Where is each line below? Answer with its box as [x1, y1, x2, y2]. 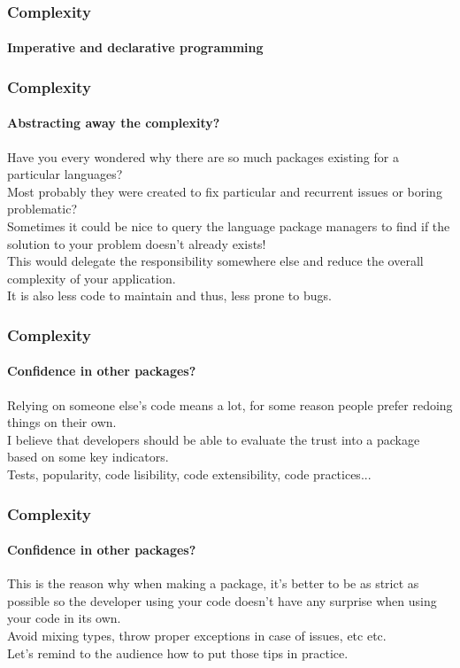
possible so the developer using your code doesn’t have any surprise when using [7, 591, 437, 610]
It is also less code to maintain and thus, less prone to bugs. [7, 286, 332, 305]
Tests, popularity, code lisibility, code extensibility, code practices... [7, 465, 372, 484]
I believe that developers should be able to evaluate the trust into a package [7, 430, 420, 448]
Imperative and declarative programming [7, 38, 264, 57]
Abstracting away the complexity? [7, 113, 220, 132]
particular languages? [7, 165, 123, 183]
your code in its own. [7, 609, 121, 627]
